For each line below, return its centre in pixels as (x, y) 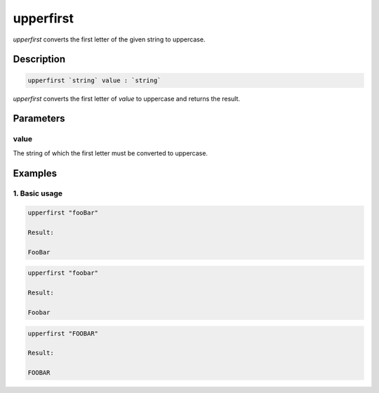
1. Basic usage (38, 193)
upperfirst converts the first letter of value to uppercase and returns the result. (127, 98)
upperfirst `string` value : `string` (94, 80)
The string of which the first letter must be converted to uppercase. (111, 153)
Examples (35, 173)
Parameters (39, 118)
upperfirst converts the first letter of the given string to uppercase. (109, 39)
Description (39, 59)
